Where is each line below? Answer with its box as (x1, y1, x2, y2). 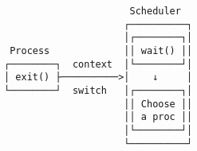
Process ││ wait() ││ (10, 45, 193, 56)
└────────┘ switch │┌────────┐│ (4, 84, 193, 96)
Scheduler (129, 6, 181, 17)
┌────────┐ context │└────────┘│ (4, 58, 193, 70)
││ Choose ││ (124, 98, 193, 110)
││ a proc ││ (124, 111, 193, 123)
